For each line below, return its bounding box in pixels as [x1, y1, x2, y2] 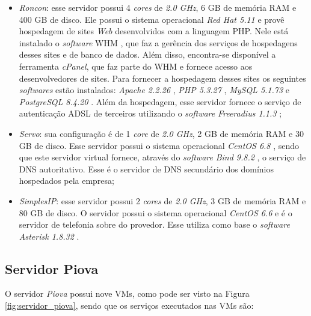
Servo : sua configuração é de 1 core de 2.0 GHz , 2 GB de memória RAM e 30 [19, 127, 304, 139]
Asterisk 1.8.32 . [19, 229, 79, 242]
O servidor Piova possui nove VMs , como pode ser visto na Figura [5, 287, 250, 300]
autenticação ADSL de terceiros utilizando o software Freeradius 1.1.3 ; [19, 107, 282, 120]
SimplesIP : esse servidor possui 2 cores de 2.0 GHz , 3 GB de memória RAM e [19, 194, 306, 207]
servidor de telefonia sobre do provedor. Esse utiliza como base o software [19, 218, 290, 231]
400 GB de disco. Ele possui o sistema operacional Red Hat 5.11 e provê [19, 13, 285, 25]
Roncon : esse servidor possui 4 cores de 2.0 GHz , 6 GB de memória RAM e [19, 1, 297, 13]
